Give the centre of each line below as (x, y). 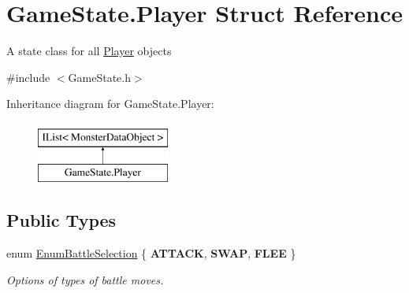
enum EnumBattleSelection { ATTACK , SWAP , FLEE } (151, 253)
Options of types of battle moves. (85, 279)
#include (28, 77)
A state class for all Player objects (89, 51)
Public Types (61, 220)
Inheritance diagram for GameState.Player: (110, 104)
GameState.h (99, 77)
